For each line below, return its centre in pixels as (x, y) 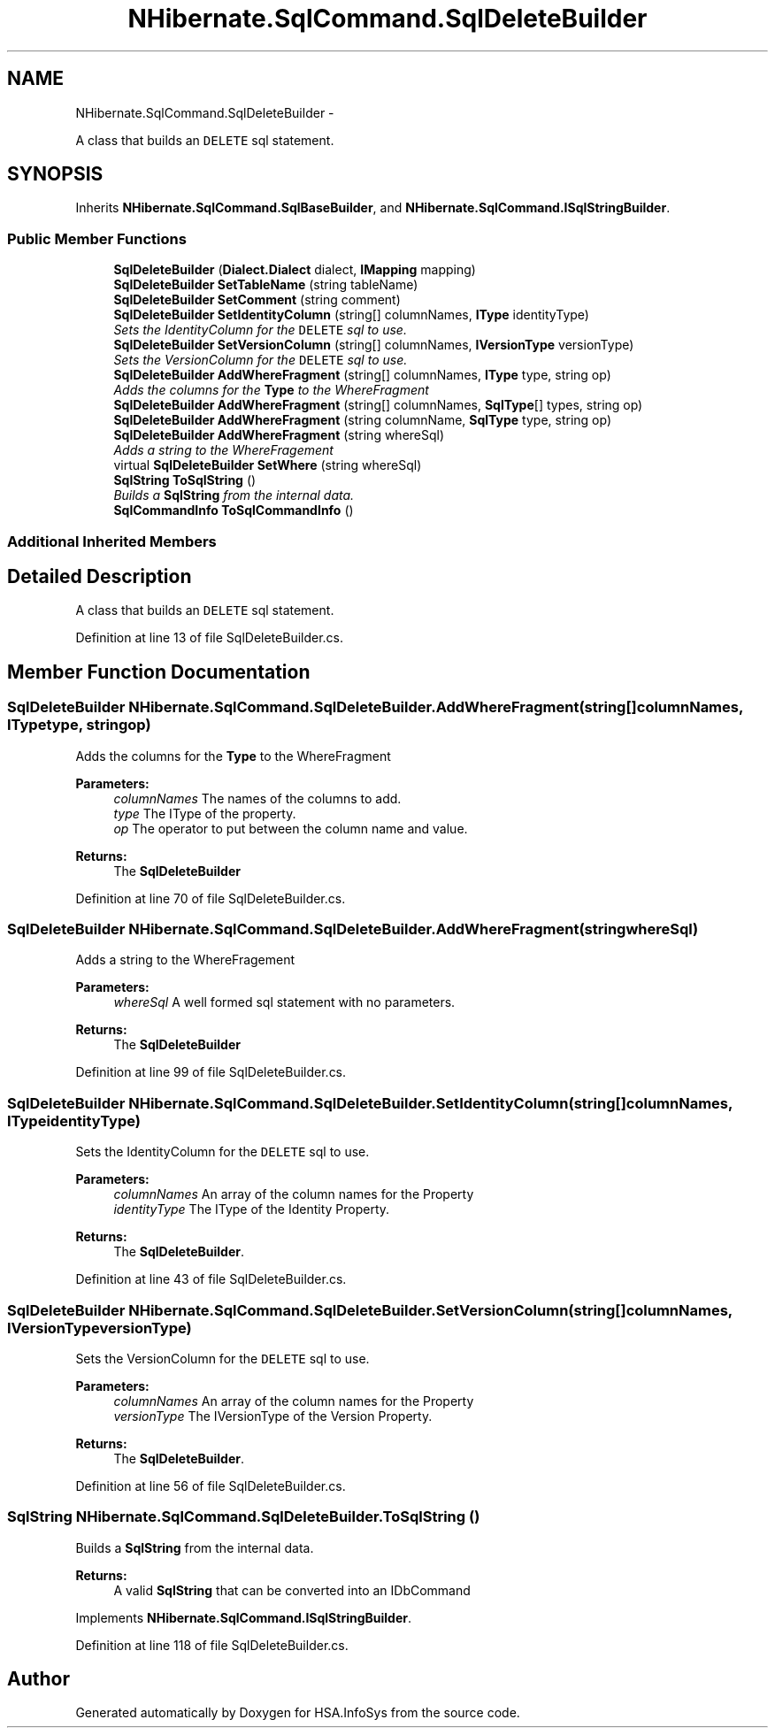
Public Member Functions (97, 238)
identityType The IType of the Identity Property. (252, 1209)
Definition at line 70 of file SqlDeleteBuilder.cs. (211, 898)
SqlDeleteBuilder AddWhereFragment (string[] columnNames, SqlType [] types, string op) (378, 405)
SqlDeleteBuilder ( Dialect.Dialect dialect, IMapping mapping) (295, 270)
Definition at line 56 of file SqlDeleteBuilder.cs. (211, 1485)
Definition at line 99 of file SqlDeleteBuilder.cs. (211, 1072)
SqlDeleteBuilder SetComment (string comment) (257, 300)
